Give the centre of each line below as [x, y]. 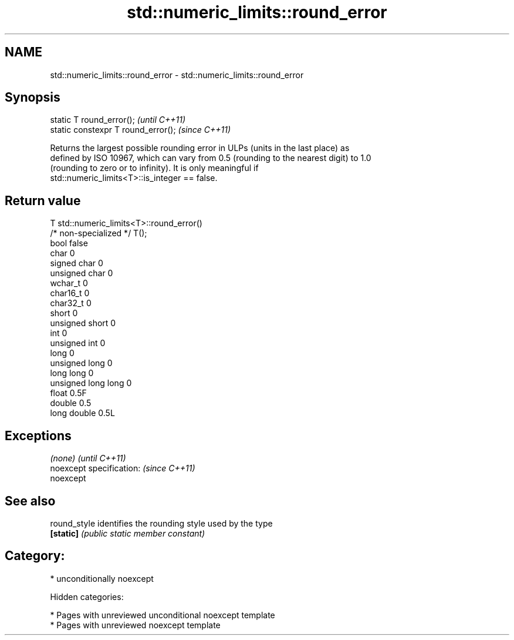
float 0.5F [68, 393]
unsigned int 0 [78, 343]
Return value [43, 200]
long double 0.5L [82, 413]
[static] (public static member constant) [128, 533]
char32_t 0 [71, 303]
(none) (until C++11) [88, 458]
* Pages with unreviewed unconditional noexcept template [163, 615]
